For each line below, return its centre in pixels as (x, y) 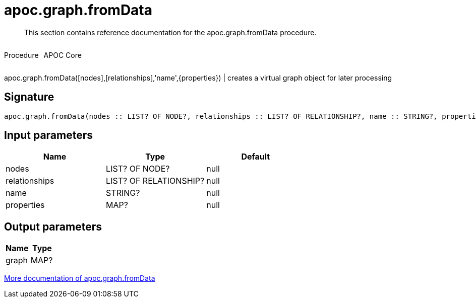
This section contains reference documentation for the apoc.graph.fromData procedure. (170, 32)
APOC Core (63, 55)
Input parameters (49, 135)
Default (256, 157)
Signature (29, 97)
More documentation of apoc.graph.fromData (80, 278)
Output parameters (53, 226)
